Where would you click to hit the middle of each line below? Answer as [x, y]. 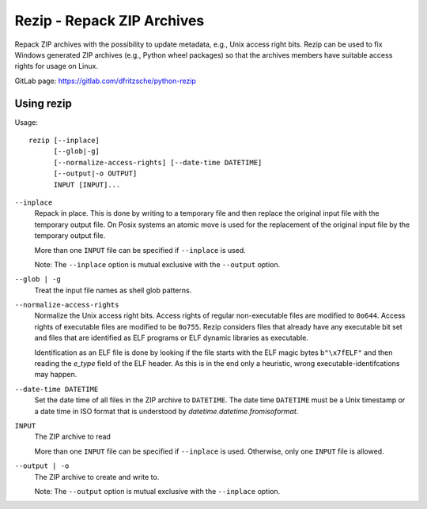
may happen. [56, 375]
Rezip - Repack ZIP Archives [110, 21]
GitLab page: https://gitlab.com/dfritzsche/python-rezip [106, 81]
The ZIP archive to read [72, 437]
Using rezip [43, 103]
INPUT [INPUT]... [87, 185]
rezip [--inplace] [64, 141]
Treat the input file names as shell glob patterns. [113, 290]
